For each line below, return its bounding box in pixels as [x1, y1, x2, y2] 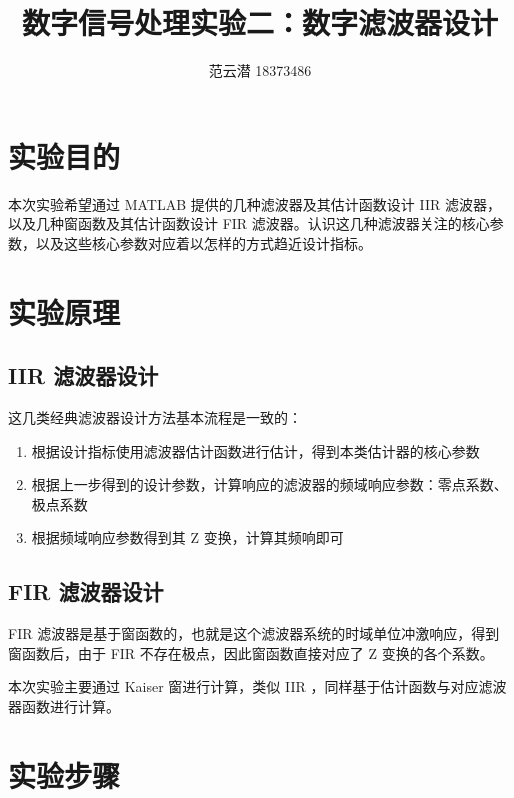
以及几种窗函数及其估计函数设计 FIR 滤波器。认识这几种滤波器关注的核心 [8, 213, 490, 234]
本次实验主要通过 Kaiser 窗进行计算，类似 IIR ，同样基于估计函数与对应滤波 [8, 676, 507, 697]
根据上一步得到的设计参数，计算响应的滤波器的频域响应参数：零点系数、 [31, 474, 508, 495]
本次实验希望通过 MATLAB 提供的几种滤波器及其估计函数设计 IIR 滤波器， [8, 193, 501, 214]
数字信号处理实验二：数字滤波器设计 [21, 2, 498, 43]
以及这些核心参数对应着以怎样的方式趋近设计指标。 [35, 232, 372, 253]
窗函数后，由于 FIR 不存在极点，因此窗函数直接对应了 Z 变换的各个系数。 [8, 642, 494, 663]
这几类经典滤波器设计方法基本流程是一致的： [8, 407, 302, 428]
